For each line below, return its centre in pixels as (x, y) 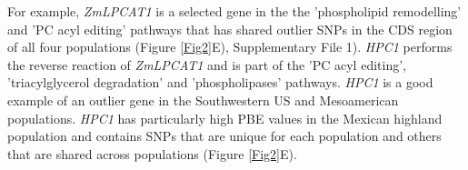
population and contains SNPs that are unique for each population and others (224, 136)
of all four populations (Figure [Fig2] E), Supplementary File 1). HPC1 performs (230, 47)
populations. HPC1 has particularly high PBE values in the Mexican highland (225, 118)
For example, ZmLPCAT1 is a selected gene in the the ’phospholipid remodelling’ (234, 11)
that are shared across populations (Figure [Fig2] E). (152, 153)
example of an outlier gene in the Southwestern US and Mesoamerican (203, 100)
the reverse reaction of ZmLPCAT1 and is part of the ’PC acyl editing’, (207, 64)
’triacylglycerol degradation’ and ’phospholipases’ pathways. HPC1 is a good (220, 82)
